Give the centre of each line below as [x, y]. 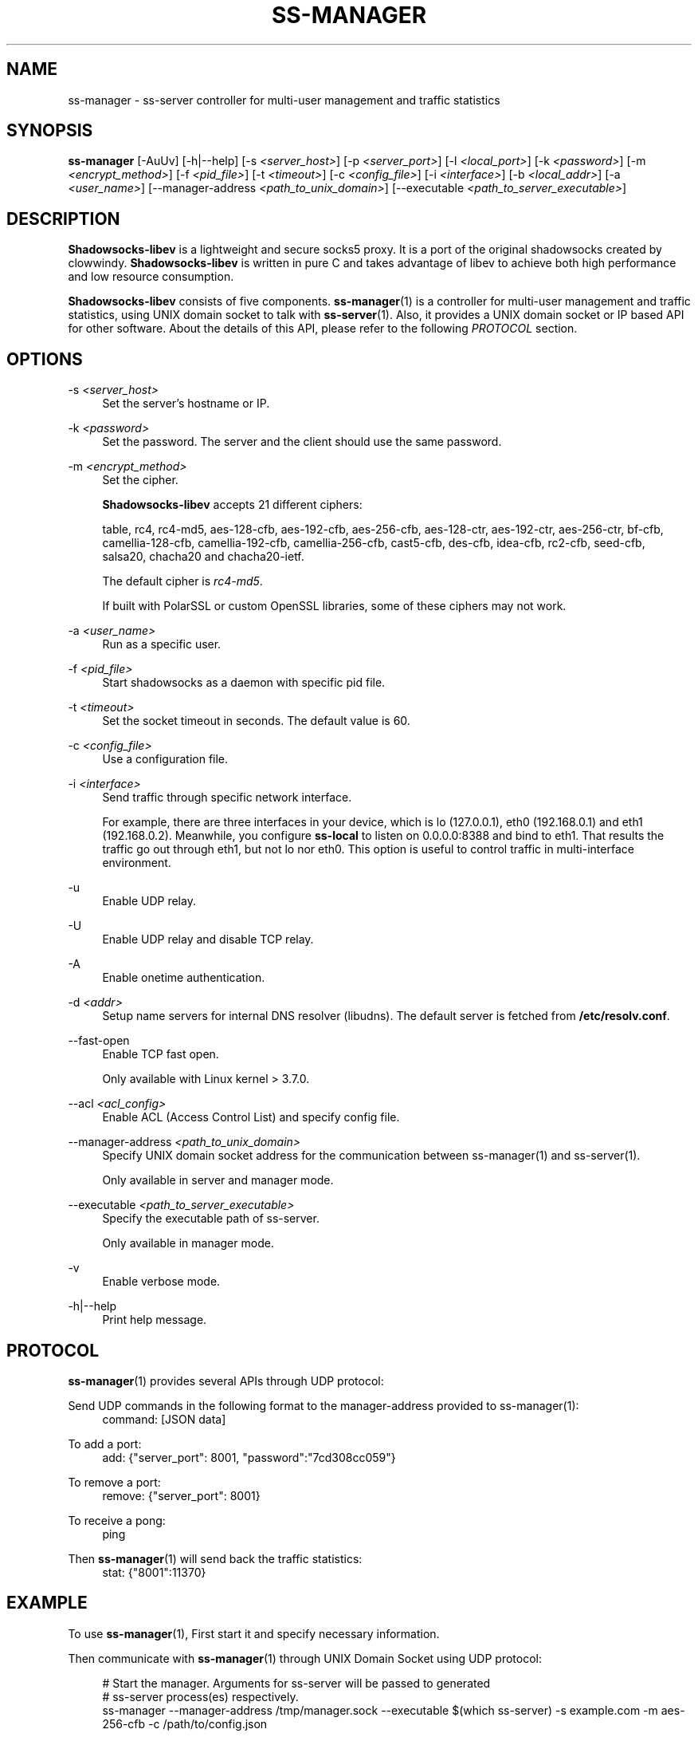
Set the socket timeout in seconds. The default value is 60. [256, 721]
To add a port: [105, 1444]
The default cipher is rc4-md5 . [182, 581]
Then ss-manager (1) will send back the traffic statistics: [215, 1558]
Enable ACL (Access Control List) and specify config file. [251, 1117]
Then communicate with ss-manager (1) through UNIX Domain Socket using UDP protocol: [305, 1658]
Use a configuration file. [165, 759]
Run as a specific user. [162, 644]
